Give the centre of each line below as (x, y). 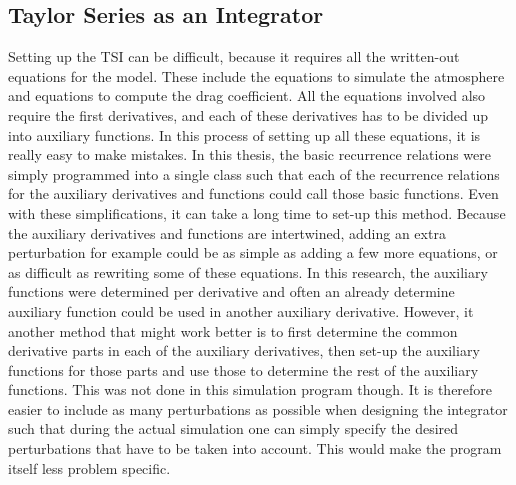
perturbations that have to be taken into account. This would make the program (255, 448)
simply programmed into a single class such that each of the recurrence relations (254, 173)
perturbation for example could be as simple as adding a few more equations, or (253, 252)
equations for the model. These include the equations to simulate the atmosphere (256, 75)
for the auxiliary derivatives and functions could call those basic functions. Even (253, 193)
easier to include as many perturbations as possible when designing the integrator (258, 408)
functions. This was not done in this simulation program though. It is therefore (250, 389)
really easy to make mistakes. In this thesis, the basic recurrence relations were (249, 154)
